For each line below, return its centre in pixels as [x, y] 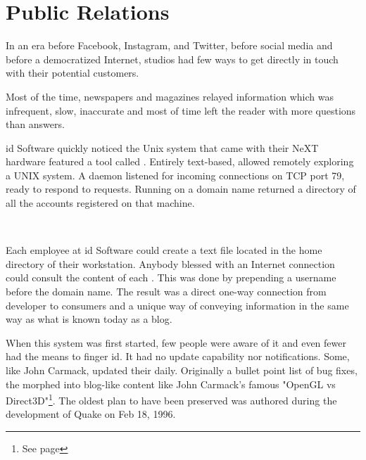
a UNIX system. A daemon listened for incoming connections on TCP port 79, [175, 175]
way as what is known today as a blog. [89, 319]
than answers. [35, 124]
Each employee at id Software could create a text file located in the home [164, 250]
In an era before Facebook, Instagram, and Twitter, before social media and [169, 45]
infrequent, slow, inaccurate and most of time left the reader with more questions [181, 110]
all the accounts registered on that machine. [100, 203]
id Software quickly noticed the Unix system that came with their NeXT [162, 147]
